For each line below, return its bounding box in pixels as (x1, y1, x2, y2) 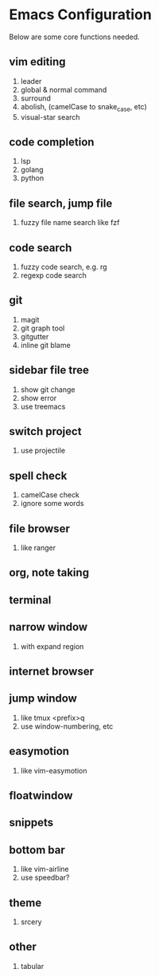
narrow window (9, 620, 88, 634)
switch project (9, 425, 82, 438)
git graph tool (20, 323, 65, 333)
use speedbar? (20, 872, 70, 883)
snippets (9, 816, 54, 829)
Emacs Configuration (9, 6, 152, 24)
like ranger (20, 543, 56, 552)
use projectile (20, 445, 66, 456)
